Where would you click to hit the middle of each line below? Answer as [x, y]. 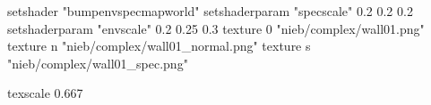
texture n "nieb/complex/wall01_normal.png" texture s [159, 46]
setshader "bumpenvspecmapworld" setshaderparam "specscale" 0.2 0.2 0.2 [210, 11]
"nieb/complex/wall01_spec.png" [98, 63]
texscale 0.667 [45, 93]
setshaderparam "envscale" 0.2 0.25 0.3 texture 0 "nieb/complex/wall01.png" [216, 28]
